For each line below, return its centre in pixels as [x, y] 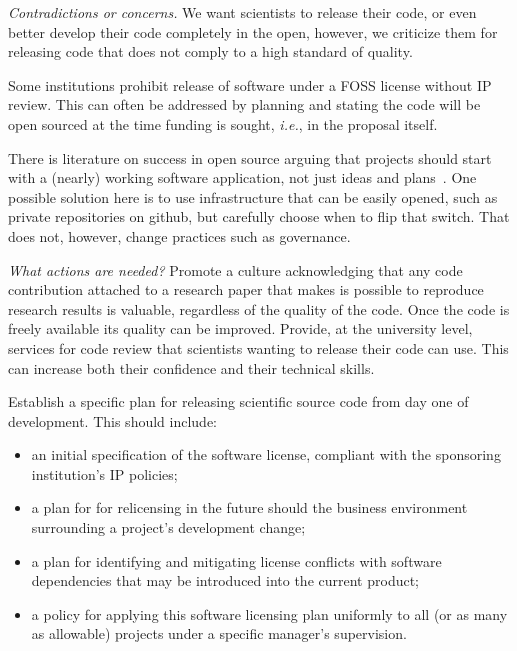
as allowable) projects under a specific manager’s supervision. [219, 633]
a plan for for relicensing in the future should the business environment [249, 507]
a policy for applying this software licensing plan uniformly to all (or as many [269, 613]
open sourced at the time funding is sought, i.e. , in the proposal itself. [223, 123]
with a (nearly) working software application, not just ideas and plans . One [242, 177]
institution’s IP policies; [104, 473]
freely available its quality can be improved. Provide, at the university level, [240, 328]
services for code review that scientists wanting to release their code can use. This [258, 347]
